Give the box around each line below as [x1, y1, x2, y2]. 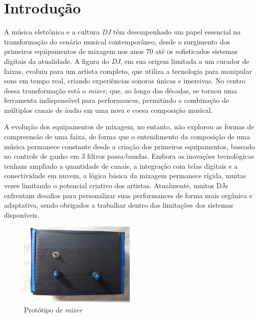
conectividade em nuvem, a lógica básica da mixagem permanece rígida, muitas [4, 170, 247, 181]
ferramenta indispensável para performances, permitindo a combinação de [4, 95, 229, 105]
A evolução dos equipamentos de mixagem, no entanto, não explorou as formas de [4, 121, 255, 132]
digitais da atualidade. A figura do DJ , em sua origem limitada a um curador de [4, 55, 250, 66]
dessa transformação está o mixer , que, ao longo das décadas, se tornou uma [4, 85, 237, 95]
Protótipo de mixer [24, 304, 82, 315]
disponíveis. [4, 209, 39, 220]
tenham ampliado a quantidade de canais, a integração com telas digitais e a [4, 160, 238, 171]
